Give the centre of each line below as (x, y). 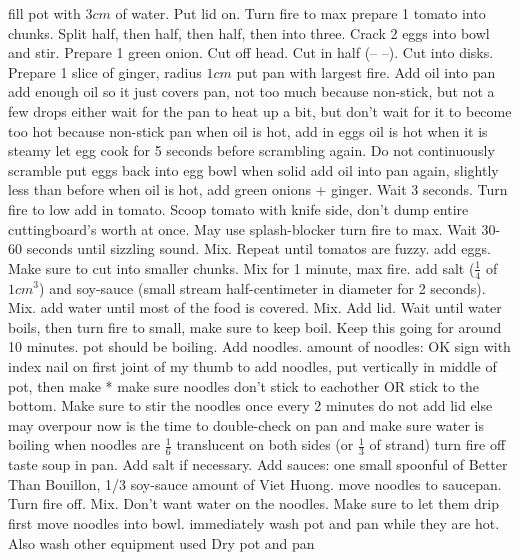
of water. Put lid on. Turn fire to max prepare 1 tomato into (300, 13)
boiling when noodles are (84, 444)
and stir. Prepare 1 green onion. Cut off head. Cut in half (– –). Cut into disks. (251, 52)
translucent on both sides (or (265, 444)
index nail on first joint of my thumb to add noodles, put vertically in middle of (252, 365)
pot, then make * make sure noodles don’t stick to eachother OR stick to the (244, 385)
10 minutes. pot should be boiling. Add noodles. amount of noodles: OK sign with (259, 346)
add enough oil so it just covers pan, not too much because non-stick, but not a (251, 91)
